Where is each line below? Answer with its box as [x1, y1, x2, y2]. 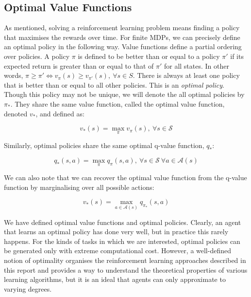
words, [4, 70, 23, 80]
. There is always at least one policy [133, 70, 240, 80]
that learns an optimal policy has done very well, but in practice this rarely [4, 226, 229, 237]
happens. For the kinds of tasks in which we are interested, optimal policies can [4, 236, 240, 246]
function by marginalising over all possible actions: [4, 182, 154, 192]
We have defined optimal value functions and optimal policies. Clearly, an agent [4, 217, 241, 227]
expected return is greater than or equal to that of [4, 60, 154, 71]
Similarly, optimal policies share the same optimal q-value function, [4, 140, 204, 150]
